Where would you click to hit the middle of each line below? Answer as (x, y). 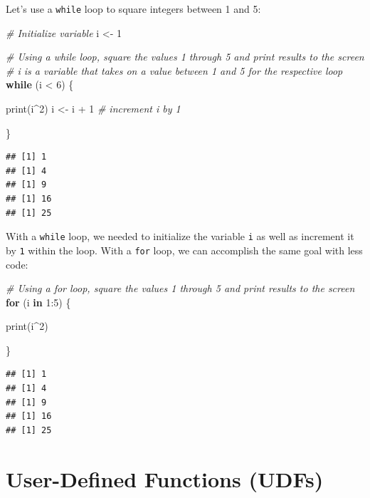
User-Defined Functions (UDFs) (165, 478)
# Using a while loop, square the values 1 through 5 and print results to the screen (185, 57)
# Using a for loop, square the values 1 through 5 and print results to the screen (180, 288)
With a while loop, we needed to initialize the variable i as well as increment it (180, 236)
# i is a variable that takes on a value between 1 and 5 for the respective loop (174, 70)
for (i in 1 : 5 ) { (38, 302)
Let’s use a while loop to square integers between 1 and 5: (133, 9)
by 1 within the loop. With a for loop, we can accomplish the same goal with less (184, 250)
